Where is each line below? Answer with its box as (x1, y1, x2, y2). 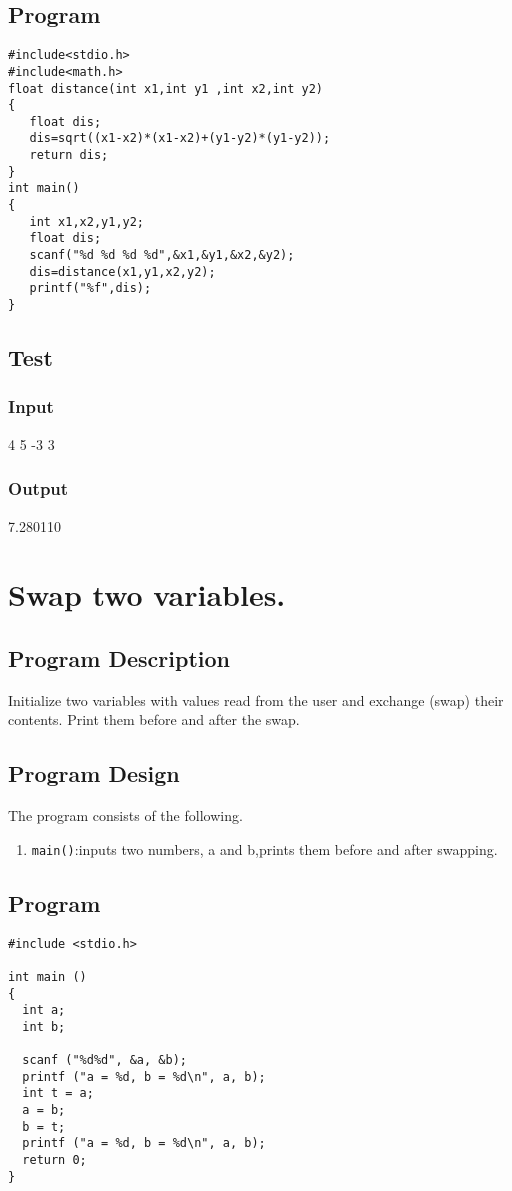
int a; (22, 1003, 66, 1018)
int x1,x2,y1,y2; (29, 214, 145, 229)
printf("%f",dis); (29, 281, 152, 296)
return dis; (29, 148, 109, 163)
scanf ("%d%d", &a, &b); (22, 1053, 187, 1068)
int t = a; (22, 1086, 94, 1101)
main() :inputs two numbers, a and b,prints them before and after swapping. (31, 838, 498, 859)
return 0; (22, 1153, 87, 1168)
